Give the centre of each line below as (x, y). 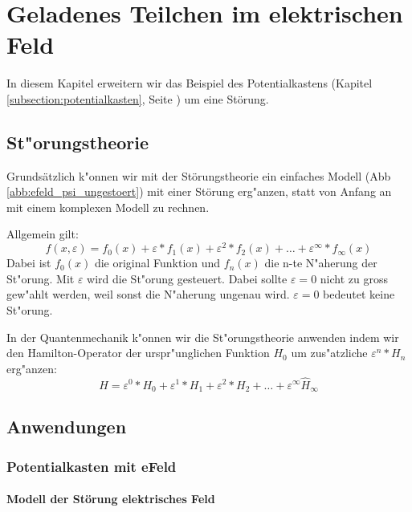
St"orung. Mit (41, 278)
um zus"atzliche (329, 353)
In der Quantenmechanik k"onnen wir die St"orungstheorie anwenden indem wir (203, 337)
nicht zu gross (354, 278)
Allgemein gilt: (43, 234)
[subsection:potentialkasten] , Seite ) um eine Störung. (138, 98)
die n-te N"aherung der (321, 263)
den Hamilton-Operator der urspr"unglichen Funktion (138, 353)
